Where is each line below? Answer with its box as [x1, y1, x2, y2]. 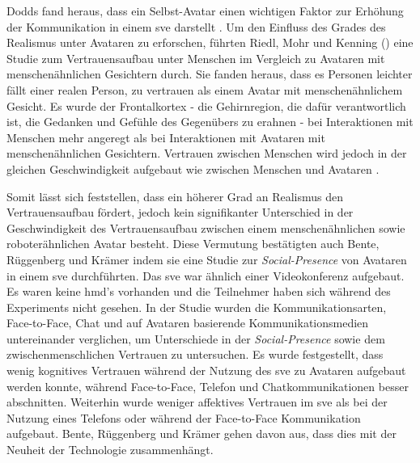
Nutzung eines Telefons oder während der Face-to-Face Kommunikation [6, 409, 361, 426]
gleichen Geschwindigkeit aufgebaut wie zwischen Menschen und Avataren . [6, 160, 380, 177]
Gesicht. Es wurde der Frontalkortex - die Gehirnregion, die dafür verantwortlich [6, 97, 406, 114]
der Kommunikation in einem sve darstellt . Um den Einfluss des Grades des [6, 18, 386, 35]
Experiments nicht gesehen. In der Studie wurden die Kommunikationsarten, [6, 298, 387, 315]
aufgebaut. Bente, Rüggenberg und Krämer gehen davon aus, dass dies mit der [6, 425, 397, 442]
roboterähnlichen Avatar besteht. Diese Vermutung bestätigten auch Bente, [6, 235, 380, 252]
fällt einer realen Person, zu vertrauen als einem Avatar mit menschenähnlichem [6, 81, 403, 98]
